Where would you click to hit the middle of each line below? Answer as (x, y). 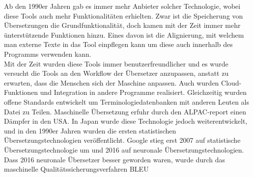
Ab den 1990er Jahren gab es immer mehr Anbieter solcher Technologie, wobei (122, 6)
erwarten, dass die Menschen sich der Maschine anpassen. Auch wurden (112, 82)
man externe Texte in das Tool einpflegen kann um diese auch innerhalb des (118, 44)
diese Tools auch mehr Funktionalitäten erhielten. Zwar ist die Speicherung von (124, 15)
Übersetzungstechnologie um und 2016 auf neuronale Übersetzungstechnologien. (124, 149)
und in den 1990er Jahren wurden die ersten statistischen (90, 130)
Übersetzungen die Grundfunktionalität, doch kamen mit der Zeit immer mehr (122, 25)
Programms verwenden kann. (48, 54)
